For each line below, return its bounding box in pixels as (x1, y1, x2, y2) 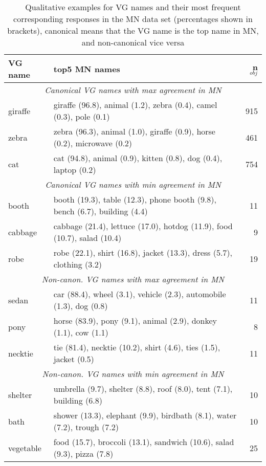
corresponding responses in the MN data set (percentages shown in (13, 13, 253, 25)
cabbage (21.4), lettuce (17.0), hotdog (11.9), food (53, 220, 233, 232)
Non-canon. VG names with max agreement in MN (41, 273, 225, 285)
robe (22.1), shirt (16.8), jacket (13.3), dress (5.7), (53, 247, 233, 258)
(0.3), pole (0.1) (53, 110, 110, 122)
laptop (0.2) (53, 164, 96, 175)
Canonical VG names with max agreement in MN (45, 84, 221, 96)
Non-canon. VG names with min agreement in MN (42, 368, 224, 380)
